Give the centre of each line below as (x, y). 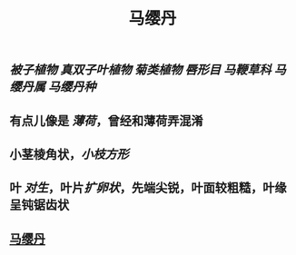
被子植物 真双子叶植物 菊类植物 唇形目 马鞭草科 (140, 70)
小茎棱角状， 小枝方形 (69, 154)
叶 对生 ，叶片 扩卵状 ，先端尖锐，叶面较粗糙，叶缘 (148, 188)
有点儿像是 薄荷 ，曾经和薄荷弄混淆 (106, 120)
